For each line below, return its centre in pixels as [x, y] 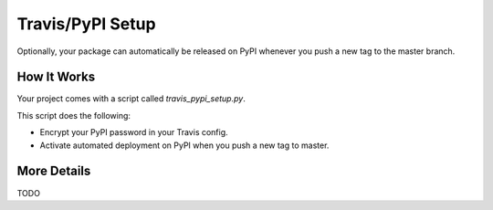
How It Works [56, 77]
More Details [54, 171]
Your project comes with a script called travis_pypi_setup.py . [131, 99]
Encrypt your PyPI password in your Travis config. [134, 132]
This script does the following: [74, 115]
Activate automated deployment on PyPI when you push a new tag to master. [184, 145]
